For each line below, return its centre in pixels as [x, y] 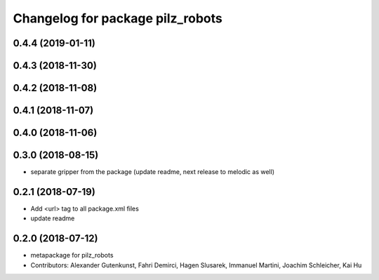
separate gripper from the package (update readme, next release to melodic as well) [153, 172]
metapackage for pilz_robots [72, 255]
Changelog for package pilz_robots [118, 18]
